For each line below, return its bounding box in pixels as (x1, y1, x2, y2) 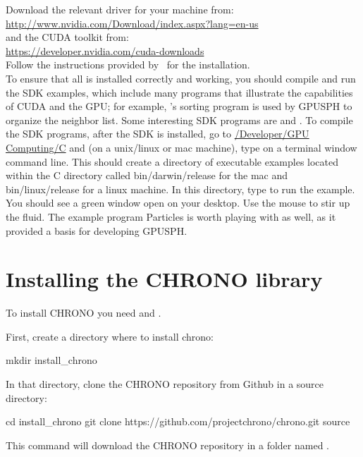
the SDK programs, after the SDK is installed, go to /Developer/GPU (6, 126, 309, 141)
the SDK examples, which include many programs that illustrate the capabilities (6, 85, 353, 99)
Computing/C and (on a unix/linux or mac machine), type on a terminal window (6, 140, 357, 154)
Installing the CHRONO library (6, 264, 323, 293)
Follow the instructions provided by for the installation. (6, 57, 250, 72)
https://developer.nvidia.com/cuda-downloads (6, 43, 204, 58)
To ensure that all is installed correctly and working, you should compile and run (6, 71, 356, 85)
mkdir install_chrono (6, 353, 97, 367)
